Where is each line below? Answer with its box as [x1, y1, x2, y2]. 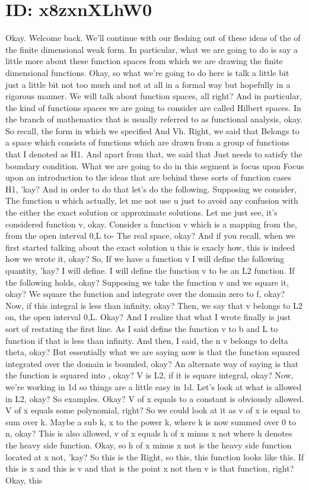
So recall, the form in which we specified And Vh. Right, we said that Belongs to [5, 124, 300, 137]
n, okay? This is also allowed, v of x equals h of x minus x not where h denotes [5, 427, 292, 440]
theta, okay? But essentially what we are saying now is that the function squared [5, 346, 300, 358]
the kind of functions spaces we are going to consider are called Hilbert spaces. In [5, 101, 301, 113]
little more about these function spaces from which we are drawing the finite [5, 55, 283, 67]
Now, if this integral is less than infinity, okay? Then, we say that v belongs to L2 [5, 299, 302, 311]
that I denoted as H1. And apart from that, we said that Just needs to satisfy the [5, 148, 302, 160]
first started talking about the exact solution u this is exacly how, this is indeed [5, 241, 295, 253]
